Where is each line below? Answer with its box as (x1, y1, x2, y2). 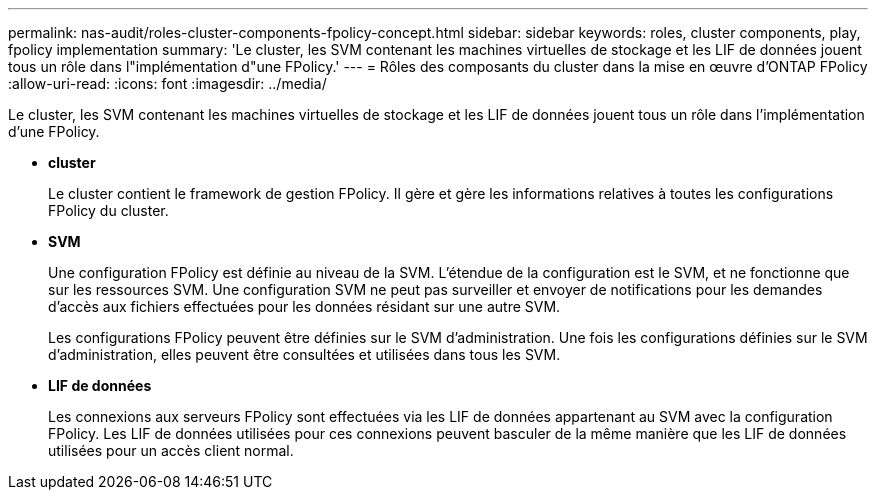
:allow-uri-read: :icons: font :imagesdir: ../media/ (8, 75, 327, 92)
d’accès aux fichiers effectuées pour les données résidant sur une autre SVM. (48, 298, 561, 315)
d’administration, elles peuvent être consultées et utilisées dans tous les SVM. (48, 346, 561, 363)
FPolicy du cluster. (48, 202, 169, 219)
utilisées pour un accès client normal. (48, 442, 294, 459)
